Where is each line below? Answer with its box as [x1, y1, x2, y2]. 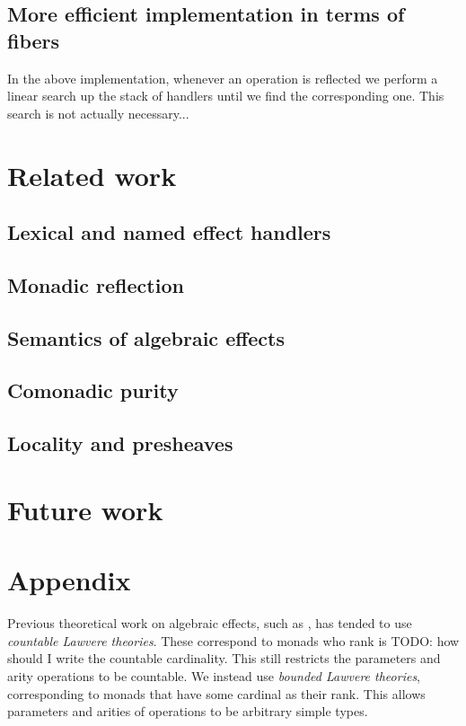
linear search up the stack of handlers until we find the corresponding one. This [7, 86, 444, 105]
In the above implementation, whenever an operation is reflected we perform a [7, 68, 438, 87]
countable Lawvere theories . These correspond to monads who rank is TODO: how [7, 631, 460, 650]
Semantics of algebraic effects [7, 323, 286, 351]
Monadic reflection [7, 270, 184, 298]
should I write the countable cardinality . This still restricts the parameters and [7, 649, 441, 668]
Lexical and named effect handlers [7, 218, 331, 246]
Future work [7, 491, 163, 527]
